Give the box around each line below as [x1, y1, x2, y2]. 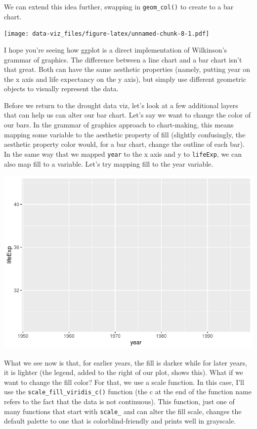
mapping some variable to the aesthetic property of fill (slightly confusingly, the [4, 129, 246, 139]
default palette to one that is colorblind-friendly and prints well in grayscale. [4, 416, 236, 426]
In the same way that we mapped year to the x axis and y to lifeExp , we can [4, 148, 242, 159]
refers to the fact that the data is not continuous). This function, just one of [4, 396, 235, 407]
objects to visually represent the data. [4, 83, 119, 94]
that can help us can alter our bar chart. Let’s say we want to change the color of [4, 110, 251, 120]
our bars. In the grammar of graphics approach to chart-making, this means [4, 120, 234, 130]
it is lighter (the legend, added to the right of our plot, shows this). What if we [4, 367, 243, 377]
